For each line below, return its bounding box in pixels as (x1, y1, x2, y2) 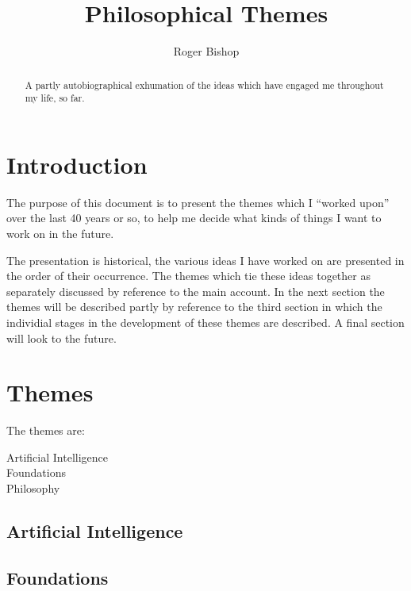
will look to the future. (6, 329, 117, 346)
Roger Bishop (173, 43, 240, 59)
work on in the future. (6, 225, 114, 241)
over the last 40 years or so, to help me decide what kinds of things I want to (6, 209, 382, 226)
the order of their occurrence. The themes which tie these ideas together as (6, 267, 371, 284)
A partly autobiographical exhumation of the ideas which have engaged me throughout (25, 78, 384, 91)
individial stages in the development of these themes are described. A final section (6, 313, 405, 330)
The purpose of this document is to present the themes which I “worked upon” (6, 194, 390, 210)
